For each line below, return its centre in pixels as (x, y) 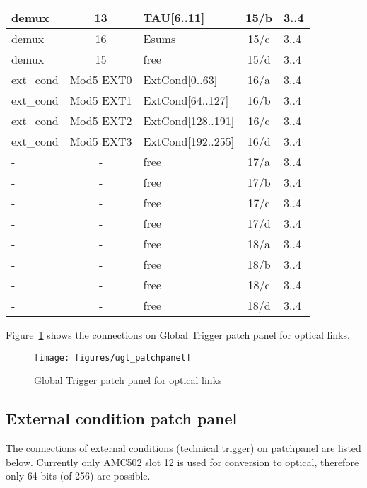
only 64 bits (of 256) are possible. (78, 476)
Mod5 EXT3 (101, 141)
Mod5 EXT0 (101, 80)
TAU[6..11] (174, 17)
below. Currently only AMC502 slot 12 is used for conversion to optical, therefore (182, 461)
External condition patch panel (122, 418)
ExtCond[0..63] (180, 80)
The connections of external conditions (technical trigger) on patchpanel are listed (183, 448)
